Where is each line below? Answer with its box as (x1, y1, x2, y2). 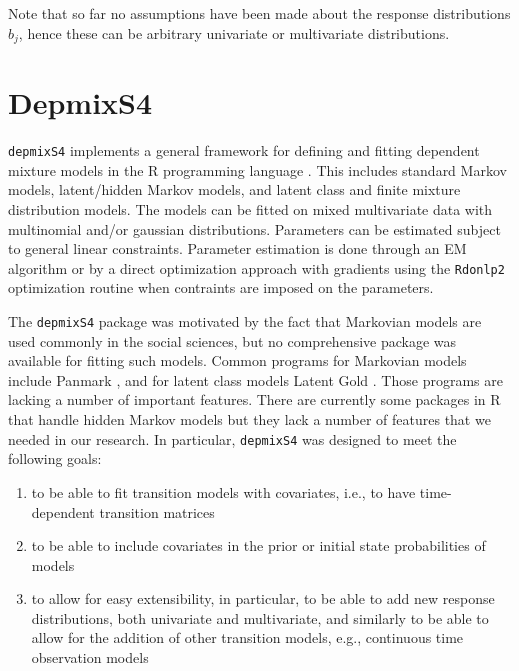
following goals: (8, 448, 102, 469)
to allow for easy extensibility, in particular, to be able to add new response (31, 588, 495, 609)
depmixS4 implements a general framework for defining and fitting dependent (8, 140, 480, 161)
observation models (31, 647, 149, 668)
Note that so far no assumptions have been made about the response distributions (8, 3, 511, 23)
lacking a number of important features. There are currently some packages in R (8, 389, 501, 410)
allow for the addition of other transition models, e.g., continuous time (31, 627, 464, 648)
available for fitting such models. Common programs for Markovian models (8, 350, 467, 371)
